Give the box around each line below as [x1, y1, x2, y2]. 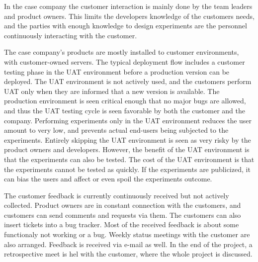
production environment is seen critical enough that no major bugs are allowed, [4, 95, 246, 106]
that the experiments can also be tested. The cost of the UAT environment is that [4, 154, 255, 164]
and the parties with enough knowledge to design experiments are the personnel [4, 20, 247, 31]
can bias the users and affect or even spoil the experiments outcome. [4, 174, 212, 184]
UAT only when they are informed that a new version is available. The [4, 86, 220, 96]
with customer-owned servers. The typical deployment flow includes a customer [4, 56, 245, 67]
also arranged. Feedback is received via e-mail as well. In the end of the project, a [4, 239, 253, 249]
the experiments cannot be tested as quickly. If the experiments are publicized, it [4, 164, 251, 174]
